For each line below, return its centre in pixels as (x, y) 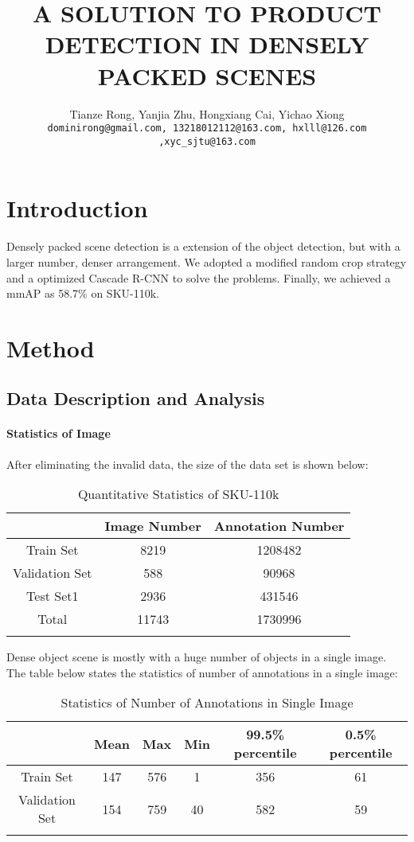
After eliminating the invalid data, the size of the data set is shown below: (187, 464)
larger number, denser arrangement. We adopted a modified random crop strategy (207, 261)
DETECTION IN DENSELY (207, 44)
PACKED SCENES (207, 75)
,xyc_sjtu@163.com (207, 141)
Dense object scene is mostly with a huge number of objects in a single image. (197, 657)
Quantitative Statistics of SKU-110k (178, 494)
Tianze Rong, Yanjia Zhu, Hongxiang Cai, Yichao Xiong (207, 113)
